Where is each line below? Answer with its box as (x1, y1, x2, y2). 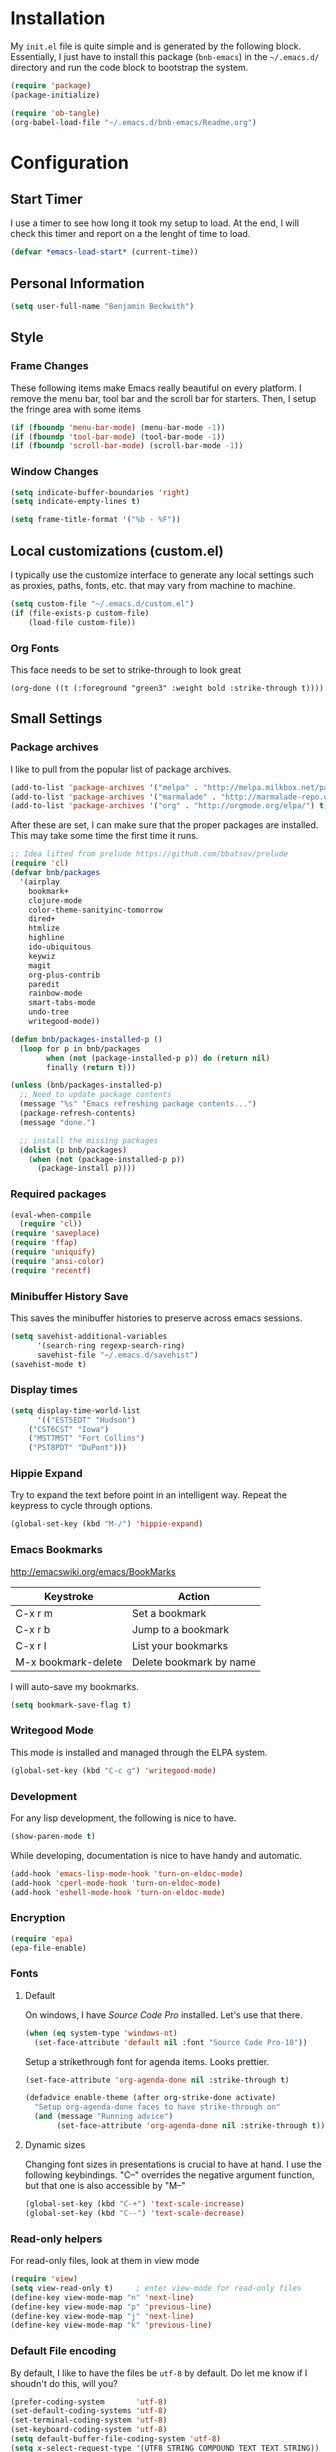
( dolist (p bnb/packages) (19, 1145, 128, 1155)
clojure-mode (28, 895, 83, 906)
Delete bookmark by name (131, 1655, 257, 1669)
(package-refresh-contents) (19, 1108, 137, 1119)
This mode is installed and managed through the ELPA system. (10, 1746, 268, 1758)
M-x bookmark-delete (15, 1655, 123, 1669)
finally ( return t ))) (46, 1062, 137, 1072)
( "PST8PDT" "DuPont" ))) (28, 1443, 128, 1453)
